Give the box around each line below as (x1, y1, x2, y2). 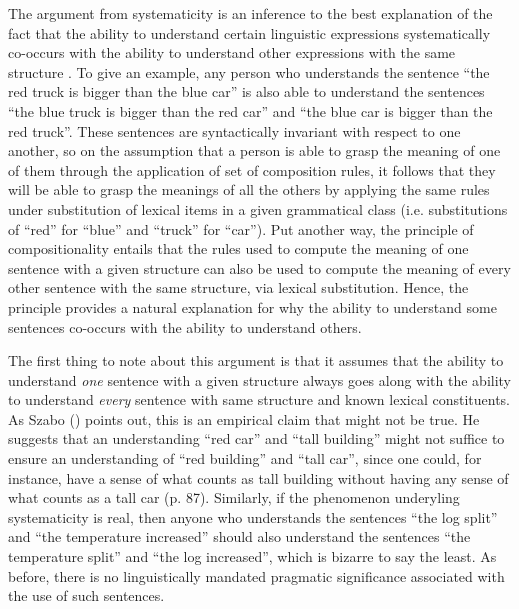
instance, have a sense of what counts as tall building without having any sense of (8, 467, 509, 488)
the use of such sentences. (8, 585, 165, 606)
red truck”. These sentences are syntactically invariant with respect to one (8, 120, 461, 141)
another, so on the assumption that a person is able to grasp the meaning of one (8, 140, 501, 161)
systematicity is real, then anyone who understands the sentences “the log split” (8, 506, 498, 527)
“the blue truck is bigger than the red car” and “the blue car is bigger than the (8, 100, 493, 121)
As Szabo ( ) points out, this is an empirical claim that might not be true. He (8, 408, 480, 429)
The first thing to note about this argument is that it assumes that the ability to (8, 350, 504, 371)
